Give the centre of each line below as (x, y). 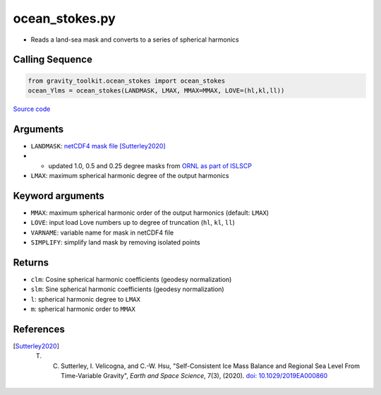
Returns (31, 263)
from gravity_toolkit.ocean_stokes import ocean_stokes (127, 81)
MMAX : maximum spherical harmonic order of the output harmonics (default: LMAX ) (150, 213)
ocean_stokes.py (64, 18)
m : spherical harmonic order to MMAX (83, 309)
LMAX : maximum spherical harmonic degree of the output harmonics (130, 176)
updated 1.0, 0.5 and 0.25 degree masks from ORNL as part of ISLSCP (150, 165)
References (39, 329)
